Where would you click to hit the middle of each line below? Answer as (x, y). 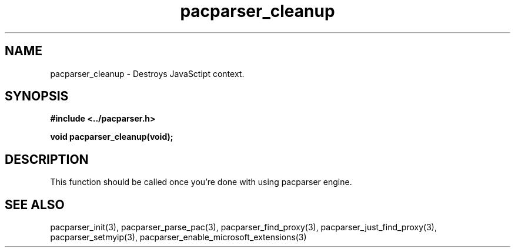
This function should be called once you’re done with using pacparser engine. (201, 182)
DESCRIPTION (47, 159)
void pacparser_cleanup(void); (112, 137)
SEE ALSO (35, 204)
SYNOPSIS (37, 96)
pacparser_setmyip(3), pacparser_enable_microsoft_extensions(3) (178, 237)
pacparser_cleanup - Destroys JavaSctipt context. (147, 73)
